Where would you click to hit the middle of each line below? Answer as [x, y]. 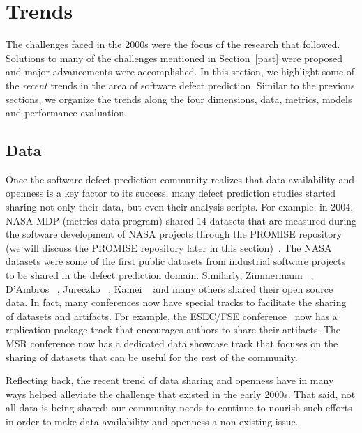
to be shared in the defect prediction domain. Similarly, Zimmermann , [160, 275]
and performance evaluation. [66, 113]
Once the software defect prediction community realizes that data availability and [180, 179]
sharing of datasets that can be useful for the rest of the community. [152, 357]
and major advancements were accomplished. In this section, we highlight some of [180, 71]
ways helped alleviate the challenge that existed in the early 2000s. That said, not [181, 394]
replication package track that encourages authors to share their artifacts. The [173, 329]
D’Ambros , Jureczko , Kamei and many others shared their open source [169, 288]
